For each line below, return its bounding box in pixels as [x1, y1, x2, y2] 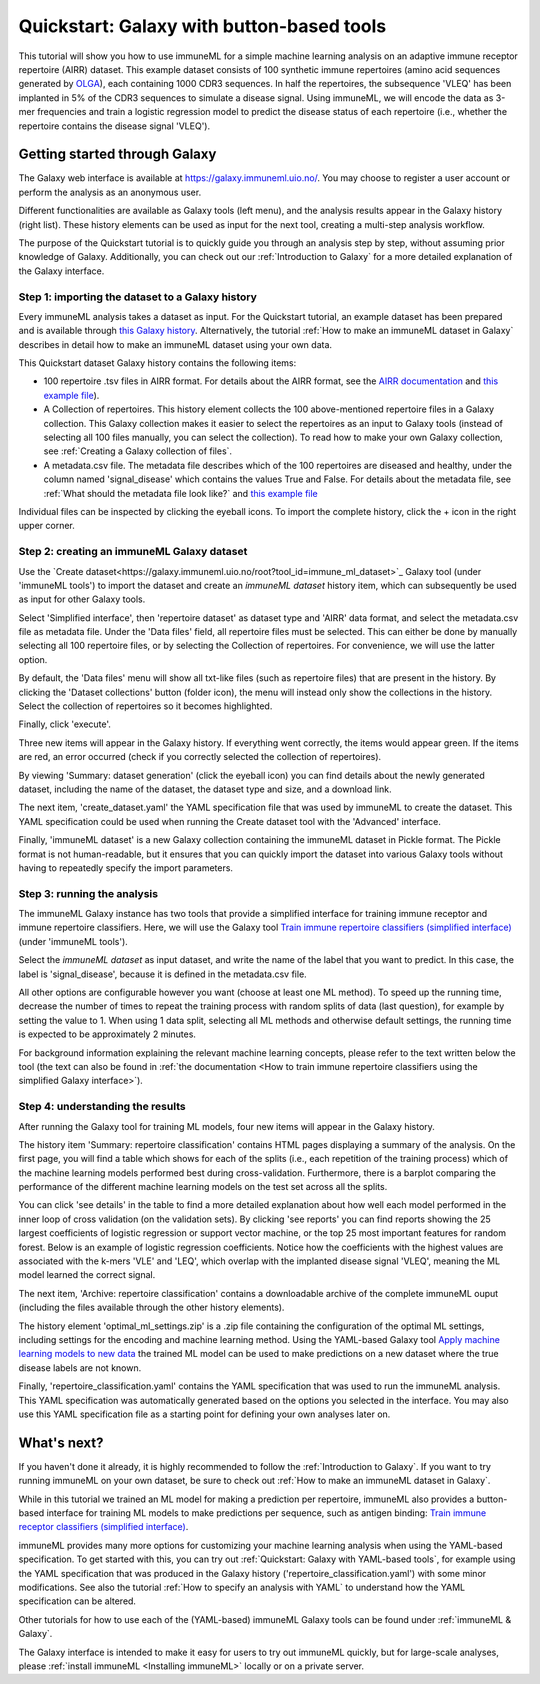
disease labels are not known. [18, 1361, 142, 1374]
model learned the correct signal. [18, 1269, 156, 1281]
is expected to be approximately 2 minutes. [18, 1028, 197, 1040]
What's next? [18, 1434, 104, 1451]
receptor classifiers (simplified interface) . [18, 1521, 189, 1533]
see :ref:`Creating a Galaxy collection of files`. [43, 445, 233, 457]
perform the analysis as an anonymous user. [18, 186, 202, 198]
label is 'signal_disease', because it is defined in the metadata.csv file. [18, 968, 307, 980]
